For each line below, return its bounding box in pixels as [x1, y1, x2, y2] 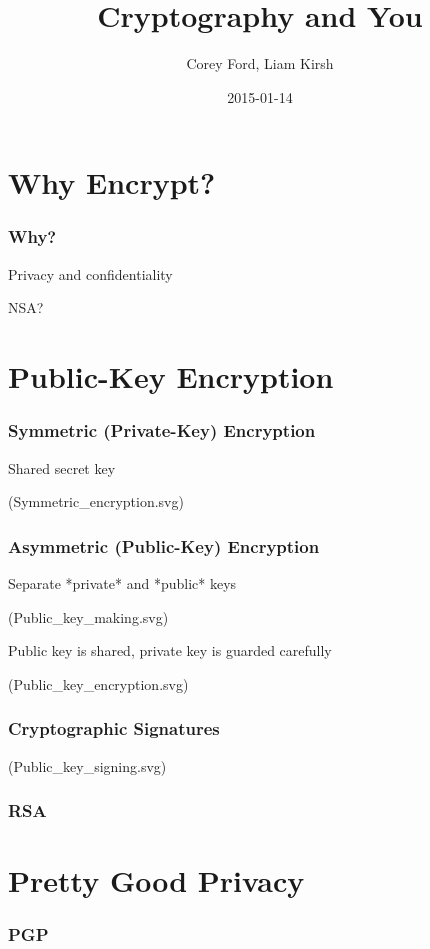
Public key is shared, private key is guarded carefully [8, 640, 332, 661]
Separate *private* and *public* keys [8, 572, 237, 593]
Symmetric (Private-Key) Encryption [8, 418, 316, 443]
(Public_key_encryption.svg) [8, 673, 189, 694]
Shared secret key [8, 457, 116, 478]
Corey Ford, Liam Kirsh [186, 53, 334, 74]
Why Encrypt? [8, 162, 216, 203]
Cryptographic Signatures [8, 716, 220, 741]
